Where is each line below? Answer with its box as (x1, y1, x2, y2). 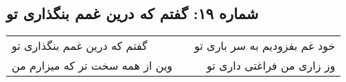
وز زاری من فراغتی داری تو (206, 57, 336, 74)
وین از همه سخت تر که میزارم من (12, 57, 173, 74)
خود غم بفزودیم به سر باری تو (194, 38, 336, 54)
